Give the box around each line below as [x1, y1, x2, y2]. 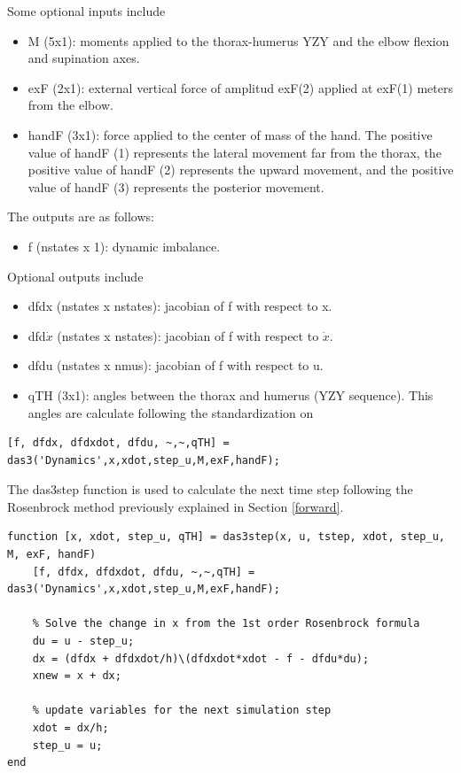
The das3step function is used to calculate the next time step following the [7, 480, 413, 499]
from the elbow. [27, 96, 113, 114]
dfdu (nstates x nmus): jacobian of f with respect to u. [27, 356, 324, 375]
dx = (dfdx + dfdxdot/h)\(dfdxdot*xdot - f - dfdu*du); [32, 652, 370, 665]
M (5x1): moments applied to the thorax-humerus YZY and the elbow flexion [27, 31, 449, 50]
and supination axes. [27, 49, 140, 67]
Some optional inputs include [7, 2, 166, 19]
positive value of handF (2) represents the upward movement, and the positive [27, 160, 454, 179]
